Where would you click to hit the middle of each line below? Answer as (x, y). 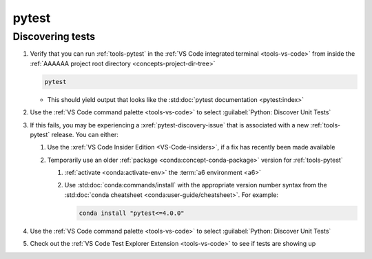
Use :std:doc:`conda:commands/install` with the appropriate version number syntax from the (196, 185)
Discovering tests (54, 37)
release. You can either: (85, 134)
